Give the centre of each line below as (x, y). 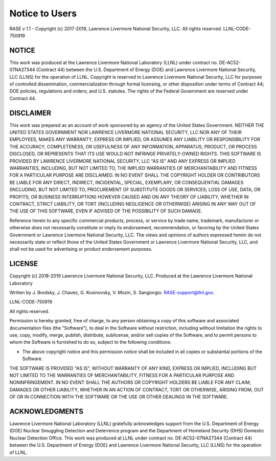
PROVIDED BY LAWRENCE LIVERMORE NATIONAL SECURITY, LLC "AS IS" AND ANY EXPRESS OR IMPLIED (123, 161)
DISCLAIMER (30, 113)
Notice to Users (43, 13)
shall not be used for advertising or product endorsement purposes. (81, 249)
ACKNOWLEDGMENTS (47, 411)
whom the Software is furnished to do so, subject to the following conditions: (90, 342)
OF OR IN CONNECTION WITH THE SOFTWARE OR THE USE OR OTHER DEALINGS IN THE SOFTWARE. (119, 397)
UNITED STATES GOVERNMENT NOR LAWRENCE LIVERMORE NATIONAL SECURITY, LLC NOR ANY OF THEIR (126, 133)
